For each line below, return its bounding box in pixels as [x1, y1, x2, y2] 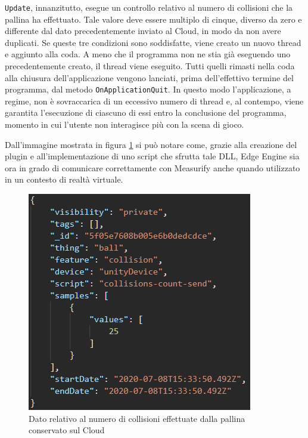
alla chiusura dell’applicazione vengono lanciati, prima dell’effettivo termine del [5, 71, 294, 84]
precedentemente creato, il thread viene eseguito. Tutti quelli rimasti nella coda [5, 60, 295, 72]
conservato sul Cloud [29, 424, 105, 436]
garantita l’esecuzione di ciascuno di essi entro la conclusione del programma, [5, 106, 287, 119]
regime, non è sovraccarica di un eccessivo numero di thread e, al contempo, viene [5, 94, 304, 107]
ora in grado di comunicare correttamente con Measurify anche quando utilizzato [5, 161, 300, 174]
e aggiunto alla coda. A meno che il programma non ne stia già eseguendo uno [5, 48, 291, 60]
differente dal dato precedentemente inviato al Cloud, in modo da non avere [5, 24, 281, 37]
